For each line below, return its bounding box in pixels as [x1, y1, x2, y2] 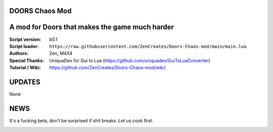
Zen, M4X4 [49, 51, 73, 57]
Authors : [9, 51, 29, 57]
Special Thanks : [9, 57, 44, 63]
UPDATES [9, 77, 40, 86]
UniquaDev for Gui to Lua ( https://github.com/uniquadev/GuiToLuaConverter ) [49, 57, 210, 63]
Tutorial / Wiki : [9, 65, 41, 71]
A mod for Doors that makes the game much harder [9, 23, 174, 31]
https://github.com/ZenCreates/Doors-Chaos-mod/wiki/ [49, 65, 166, 71]
